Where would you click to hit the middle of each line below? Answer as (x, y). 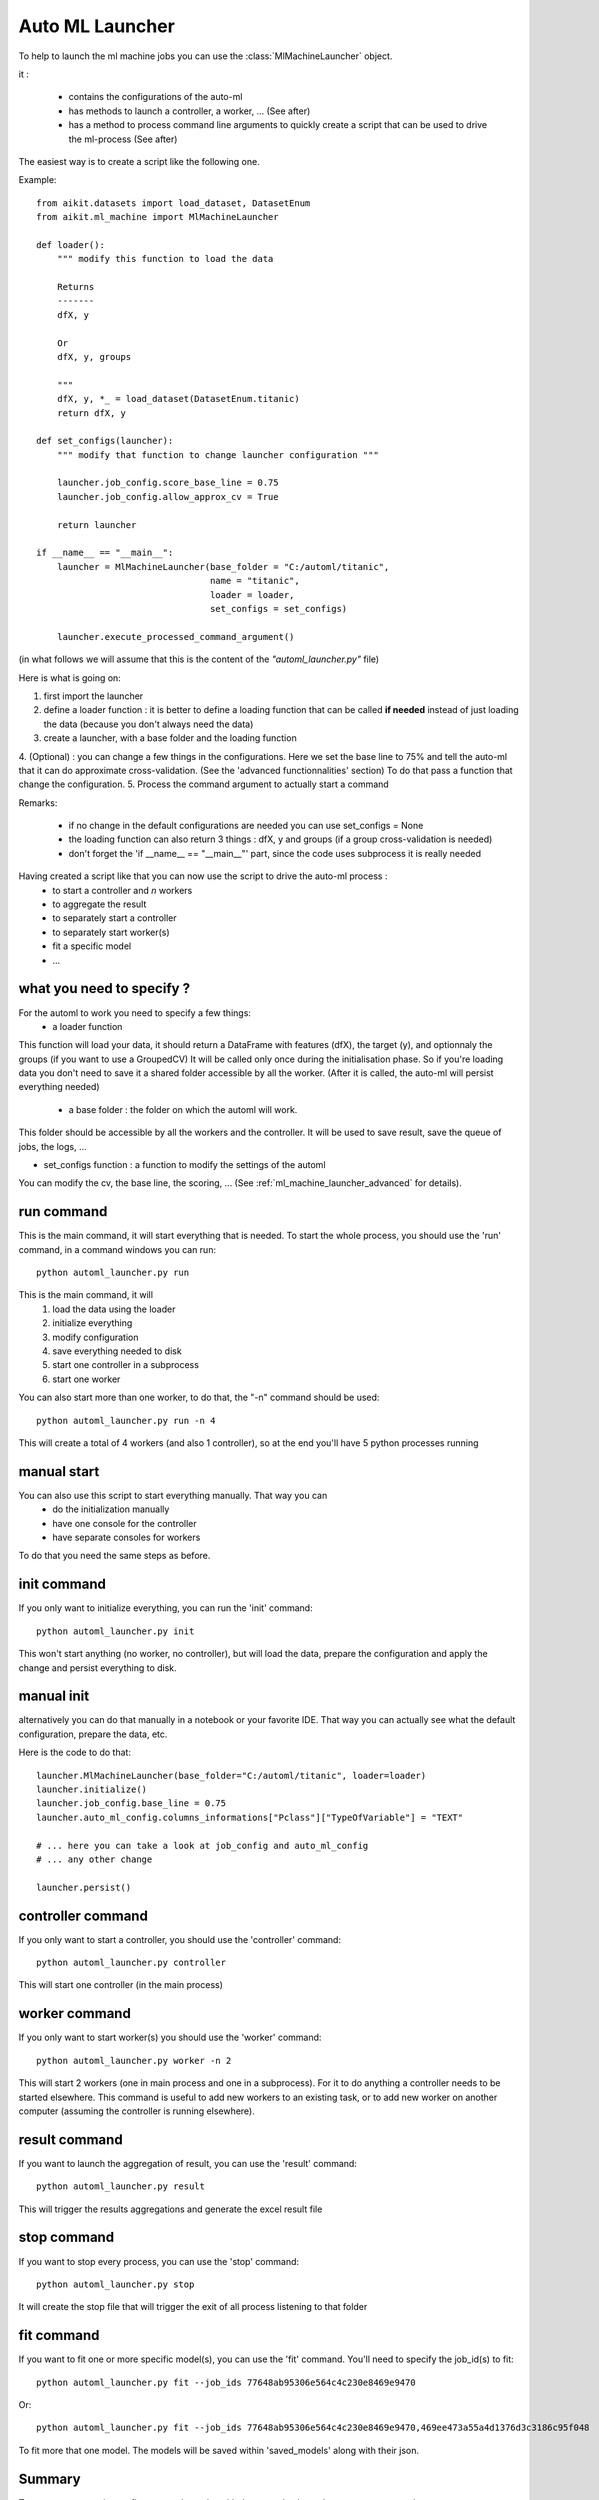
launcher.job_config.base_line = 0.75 (131, 1803)
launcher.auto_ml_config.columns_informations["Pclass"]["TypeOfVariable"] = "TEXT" (250, 1817)
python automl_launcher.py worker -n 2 (134, 2060)
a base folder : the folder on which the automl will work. (183, 1109)
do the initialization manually (111, 1509)
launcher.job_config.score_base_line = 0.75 (167, 483)
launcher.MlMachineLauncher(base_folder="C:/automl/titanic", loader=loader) (231, 1775)
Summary (49, 2478)
